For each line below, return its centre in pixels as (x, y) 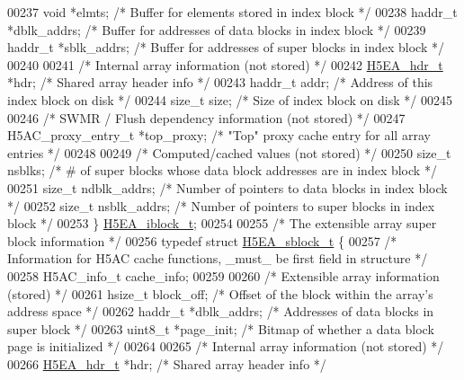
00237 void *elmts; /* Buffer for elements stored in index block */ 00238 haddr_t (232, 12)
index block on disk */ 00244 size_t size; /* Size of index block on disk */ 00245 (230, 99)
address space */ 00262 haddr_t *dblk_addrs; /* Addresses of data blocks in (221, 311)
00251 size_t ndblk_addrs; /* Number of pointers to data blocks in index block (228, 187)
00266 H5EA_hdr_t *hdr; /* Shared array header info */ (167, 363)
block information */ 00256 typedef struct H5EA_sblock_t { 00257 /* (202, 240)
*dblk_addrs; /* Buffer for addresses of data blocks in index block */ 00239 (217, 29)
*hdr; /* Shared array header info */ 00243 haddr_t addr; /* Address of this (220, 82)
